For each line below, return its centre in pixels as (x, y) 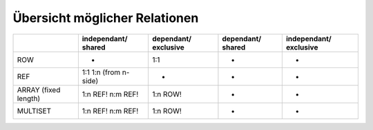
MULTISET (34, 111)
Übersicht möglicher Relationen (106, 18)
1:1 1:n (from (101, 72)
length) (29, 98)
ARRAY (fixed (39, 89)
